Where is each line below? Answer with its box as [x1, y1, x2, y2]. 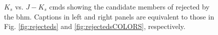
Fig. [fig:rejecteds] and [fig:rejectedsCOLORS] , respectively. [4, 21, 185, 31]
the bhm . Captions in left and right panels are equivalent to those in [4, 11, 214, 21]
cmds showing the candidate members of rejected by [49, 1, 209, 11]
